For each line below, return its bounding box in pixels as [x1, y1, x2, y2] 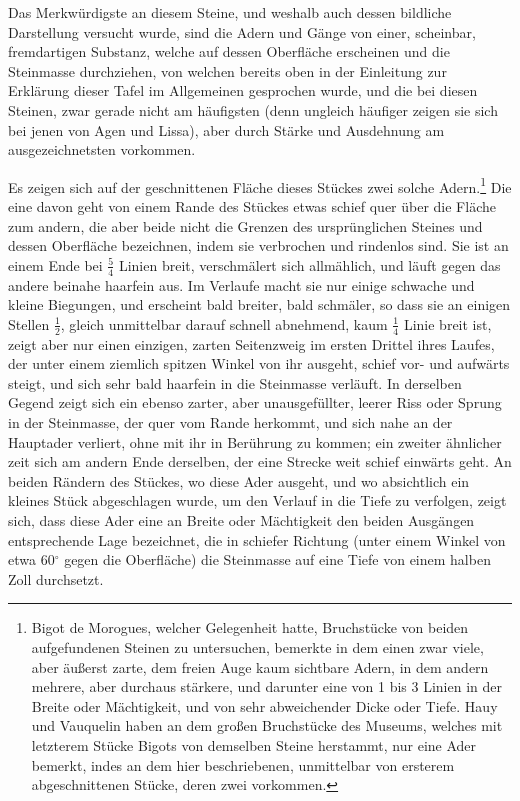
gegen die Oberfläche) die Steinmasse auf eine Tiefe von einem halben [64, 549, 491, 570]
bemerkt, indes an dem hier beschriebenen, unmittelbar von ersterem [31, 754, 455, 775]
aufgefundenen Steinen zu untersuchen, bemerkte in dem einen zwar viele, [31, 636, 484, 657]
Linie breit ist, [403, 313, 492, 334]
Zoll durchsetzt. [8, 568, 104, 589]
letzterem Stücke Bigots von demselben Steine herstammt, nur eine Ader [31, 734, 477, 755]
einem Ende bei [8, 254, 103, 275]
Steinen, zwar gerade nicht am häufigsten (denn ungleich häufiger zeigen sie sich [8, 99, 498, 120]
